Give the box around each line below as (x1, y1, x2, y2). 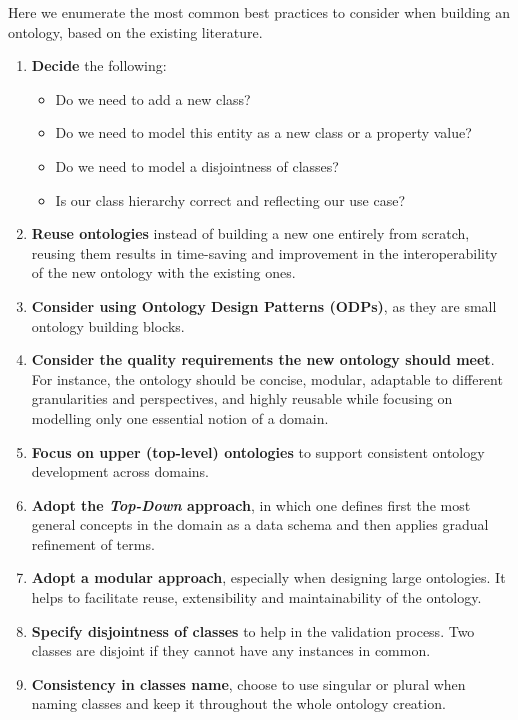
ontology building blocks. (31, 315, 185, 336)
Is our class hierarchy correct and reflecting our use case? (55, 189, 406, 210)
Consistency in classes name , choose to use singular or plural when (31, 673, 466, 694)
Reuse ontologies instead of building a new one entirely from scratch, (31, 223, 470, 244)
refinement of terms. (31, 533, 155, 554)
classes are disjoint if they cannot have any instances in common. (31, 640, 431, 661)
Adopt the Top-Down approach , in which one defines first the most (31, 494, 471, 515)
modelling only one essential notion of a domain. (31, 407, 329, 428)
